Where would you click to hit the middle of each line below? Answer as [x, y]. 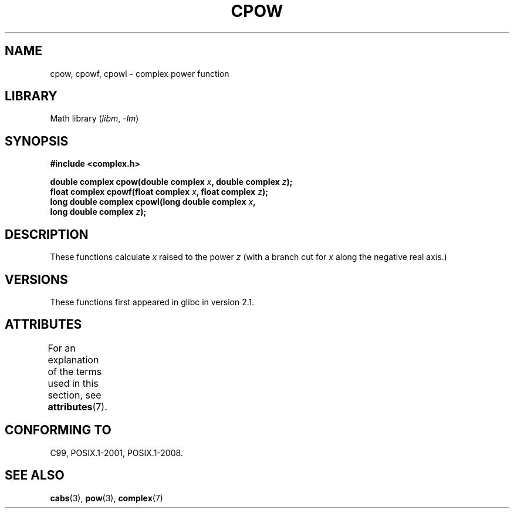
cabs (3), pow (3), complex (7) [106, 498]
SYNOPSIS [37, 141]
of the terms [75, 371]
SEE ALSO [35, 475]
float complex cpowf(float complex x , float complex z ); [159, 192]
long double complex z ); [98, 212]
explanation [73, 360]
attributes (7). [77, 406]
